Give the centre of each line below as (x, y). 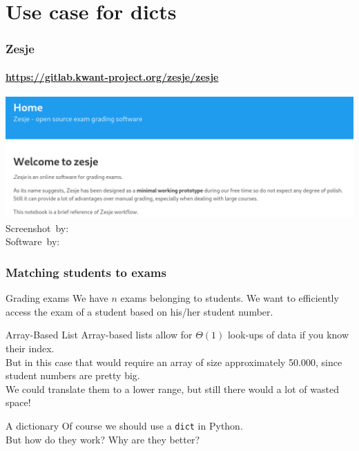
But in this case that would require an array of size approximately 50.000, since (174, 362)
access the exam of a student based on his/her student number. (139, 311)
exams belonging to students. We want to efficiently (230, 298)
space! (18, 402)
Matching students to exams (86, 272)
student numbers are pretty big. (73, 375)
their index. (30, 348)
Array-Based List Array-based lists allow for (99, 335)
